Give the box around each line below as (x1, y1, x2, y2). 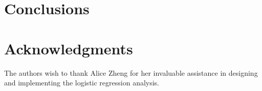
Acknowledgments (4, 38, 133, 58)
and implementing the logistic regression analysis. (4, 77, 160, 88)
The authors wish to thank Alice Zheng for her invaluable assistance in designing (4, 67, 258, 78)
